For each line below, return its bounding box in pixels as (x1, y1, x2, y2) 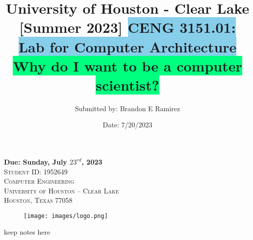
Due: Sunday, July (4, 157, 67, 167)
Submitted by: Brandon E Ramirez (75, 103, 180, 113)
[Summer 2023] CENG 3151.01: (19, 17, 236, 37)
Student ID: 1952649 (4, 166, 68, 176)
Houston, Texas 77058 (4, 195, 73, 205)
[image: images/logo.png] (24, 213, 108, 220)
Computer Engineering (4, 176, 75, 186)
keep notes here (4, 226, 51, 237)
